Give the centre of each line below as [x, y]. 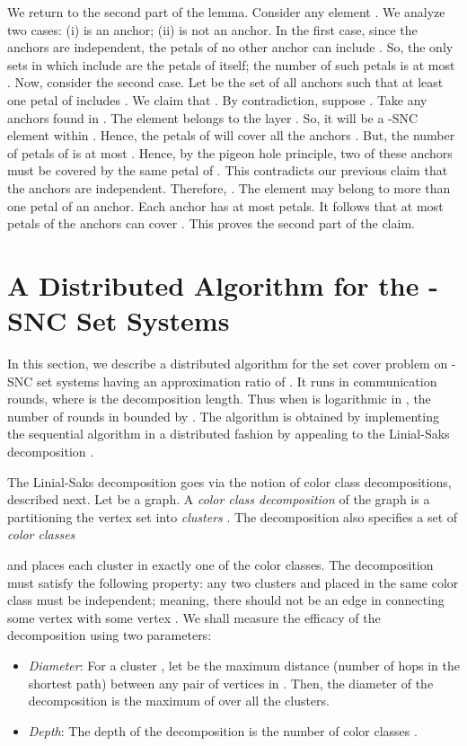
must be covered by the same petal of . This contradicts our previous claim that [228, 170]
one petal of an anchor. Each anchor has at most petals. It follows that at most [225, 205]
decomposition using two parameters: [110, 635]
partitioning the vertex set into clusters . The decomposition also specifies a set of [233, 516]
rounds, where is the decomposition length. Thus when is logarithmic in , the [219, 399]
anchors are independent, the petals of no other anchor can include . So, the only [230, 47]
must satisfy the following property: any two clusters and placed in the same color [233, 582]
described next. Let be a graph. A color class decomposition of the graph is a [219, 499]
